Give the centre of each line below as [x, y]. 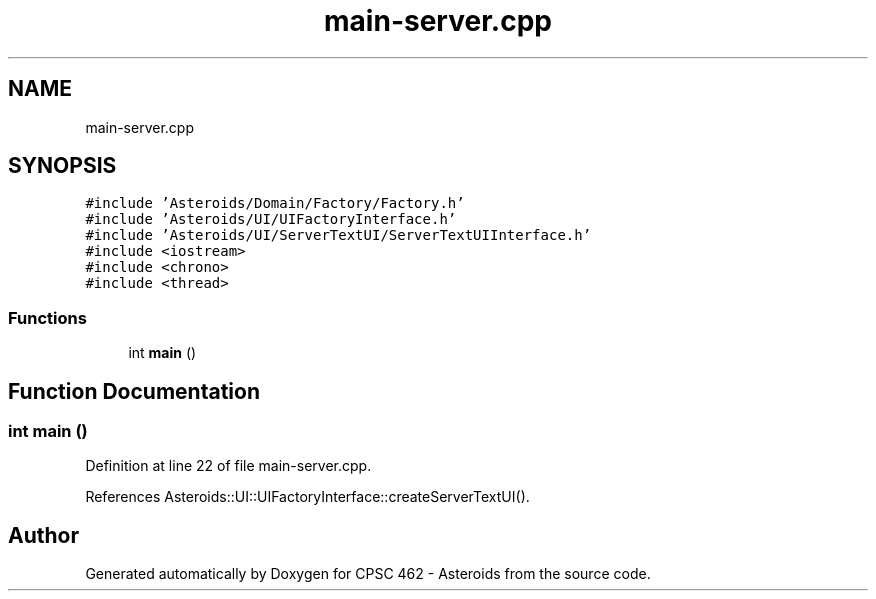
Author [43, 535]
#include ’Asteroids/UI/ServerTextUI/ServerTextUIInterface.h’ [338, 235]
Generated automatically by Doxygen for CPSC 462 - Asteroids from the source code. [368, 574]
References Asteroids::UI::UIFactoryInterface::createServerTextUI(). [307, 497]
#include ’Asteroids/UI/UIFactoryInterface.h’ [271, 219]
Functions [47, 317]
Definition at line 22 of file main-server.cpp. [228, 466]
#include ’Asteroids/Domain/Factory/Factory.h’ [275, 203]
